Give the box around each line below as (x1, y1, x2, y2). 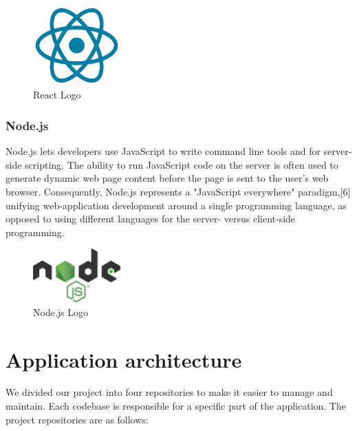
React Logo (33, 87, 81, 102)
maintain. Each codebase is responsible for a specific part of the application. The (6, 399, 346, 413)
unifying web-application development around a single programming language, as (6, 198, 347, 212)
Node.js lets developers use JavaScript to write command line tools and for (6, 144, 321, 158)
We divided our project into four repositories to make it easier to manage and (6, 385, 333, 399)
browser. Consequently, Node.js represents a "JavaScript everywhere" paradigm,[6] (6, 185, 351, 198)
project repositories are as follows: (6, 412, 149, 426)
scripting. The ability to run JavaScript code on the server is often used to (25, 157, 338, 171)
